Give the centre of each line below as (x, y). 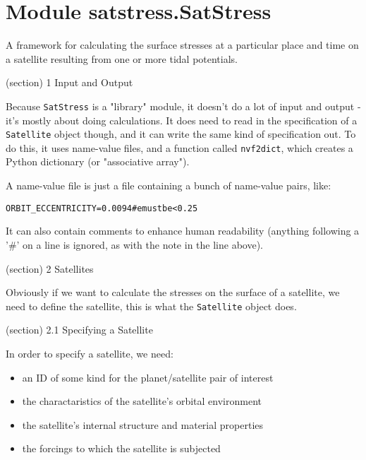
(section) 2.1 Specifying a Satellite (79, 330)
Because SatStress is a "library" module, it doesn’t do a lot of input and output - (183, 106)
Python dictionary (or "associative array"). (98, 161)
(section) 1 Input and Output (69, 82)
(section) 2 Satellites (50, 268)
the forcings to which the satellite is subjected (121, 448)
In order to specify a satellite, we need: (90, 353)
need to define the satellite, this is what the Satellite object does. (151, 306)
